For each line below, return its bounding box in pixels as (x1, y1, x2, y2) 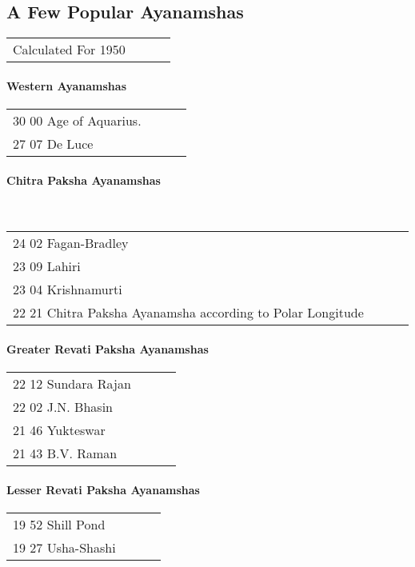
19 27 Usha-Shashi (13, 537, 116, 557)
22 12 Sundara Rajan (13, 374, 131, 393)
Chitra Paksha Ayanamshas (6, 171, 161, 188)
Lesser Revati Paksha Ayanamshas (6, 481, 200, 497)
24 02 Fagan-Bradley (13, 234, 129, 253)
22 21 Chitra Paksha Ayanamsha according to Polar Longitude (13, 303, 364, 322)
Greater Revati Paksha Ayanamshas (6, 340, 209, 357)
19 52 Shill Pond (13, 514, 106, 533)
